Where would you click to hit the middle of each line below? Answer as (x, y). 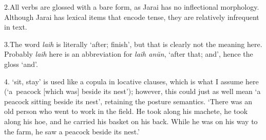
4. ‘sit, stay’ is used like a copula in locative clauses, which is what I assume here (131, 81)
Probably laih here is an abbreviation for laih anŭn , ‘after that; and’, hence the (129, 54)
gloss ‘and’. (21, 64)
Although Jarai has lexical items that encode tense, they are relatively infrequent (132, 17)
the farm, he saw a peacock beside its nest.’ (72, 131)
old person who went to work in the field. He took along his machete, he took (126, 111)
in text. (16, 27)
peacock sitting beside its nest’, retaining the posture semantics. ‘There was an (128, 101)
